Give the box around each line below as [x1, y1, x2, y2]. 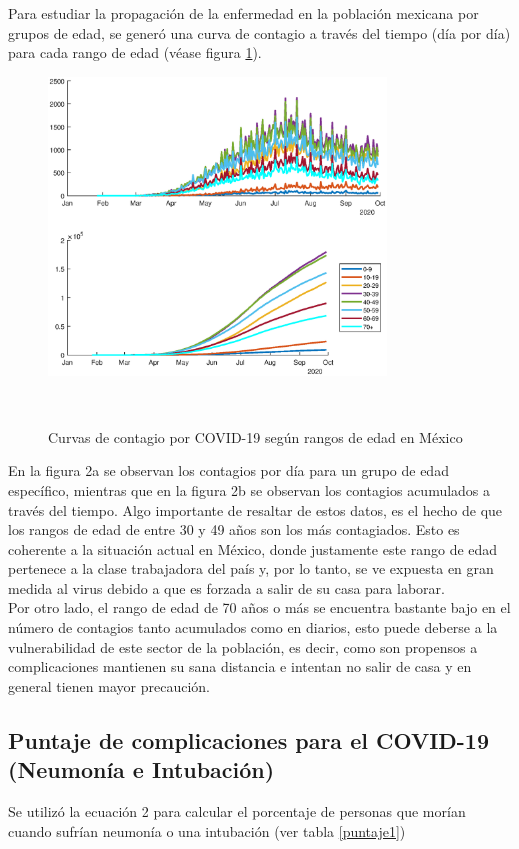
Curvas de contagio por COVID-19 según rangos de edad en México [48, 426, 463, 447]
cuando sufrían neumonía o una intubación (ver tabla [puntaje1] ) [8, 820, 406, 841]
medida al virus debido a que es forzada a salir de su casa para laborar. [8, 577, 445, 598]
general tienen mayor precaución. [8, 675, 210, 696]
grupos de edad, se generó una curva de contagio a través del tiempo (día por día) [8, 22, 511, 43]
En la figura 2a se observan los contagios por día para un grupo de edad [8, 460, 449, 481]
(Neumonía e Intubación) [8, 754, 275, 785]
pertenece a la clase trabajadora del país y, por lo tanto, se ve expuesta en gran [8, 558, 494, 579]
